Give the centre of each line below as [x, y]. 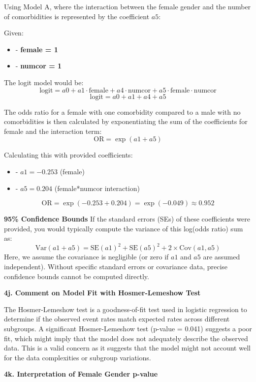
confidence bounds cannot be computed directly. [77, 276]
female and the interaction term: [53, 131]
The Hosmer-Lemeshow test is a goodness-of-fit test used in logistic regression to [126, 309]
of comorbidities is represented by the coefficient [77, 16]
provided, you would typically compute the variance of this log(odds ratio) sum [124, 228]
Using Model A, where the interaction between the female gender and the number [128, 6]
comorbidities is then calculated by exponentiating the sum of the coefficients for [126, 121]
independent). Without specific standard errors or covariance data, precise [116, 266]
